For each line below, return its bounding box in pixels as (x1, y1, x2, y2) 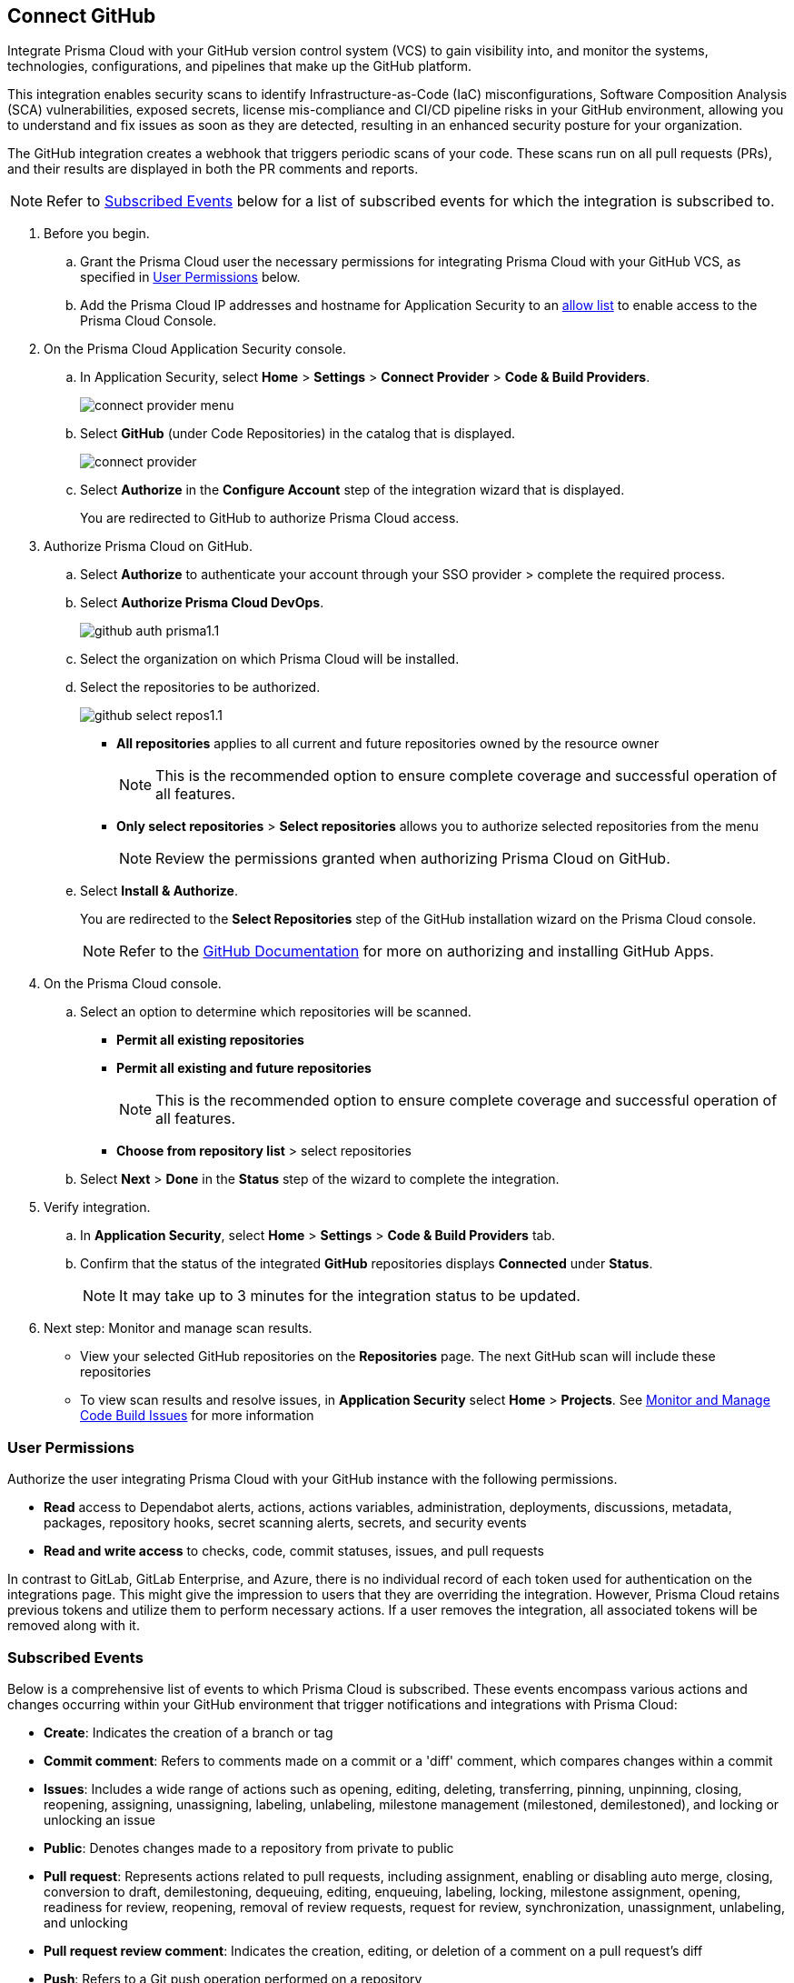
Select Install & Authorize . (80, 883, 238, 899)
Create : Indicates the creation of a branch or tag (44, 1724, 333, 1740)
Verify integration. (44, 1199, 151, 1216)
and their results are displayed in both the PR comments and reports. (7, 161, 419, 177)
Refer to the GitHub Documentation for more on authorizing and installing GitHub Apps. (119, 942, 714, 961)
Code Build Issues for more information (80, 1407, 314, 1424)
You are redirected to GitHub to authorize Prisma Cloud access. (80, 510, 460, 526)
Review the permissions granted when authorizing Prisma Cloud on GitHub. (155, 849, 670, 868)
